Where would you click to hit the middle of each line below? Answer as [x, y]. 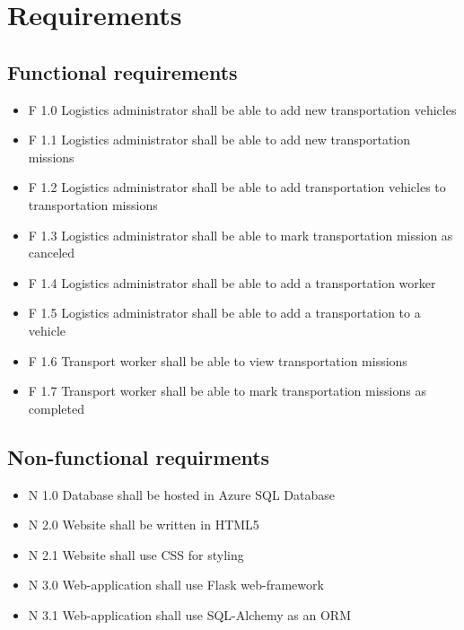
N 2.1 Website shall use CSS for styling [136, 554]
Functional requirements [123, 71]
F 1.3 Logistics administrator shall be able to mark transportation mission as [241, 235]
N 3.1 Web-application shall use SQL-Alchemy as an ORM [189, 614]
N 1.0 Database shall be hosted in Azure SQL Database [181, 494]
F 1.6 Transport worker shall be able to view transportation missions [218, 360]
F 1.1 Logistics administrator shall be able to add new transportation [219, 140]
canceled [52, 253]
